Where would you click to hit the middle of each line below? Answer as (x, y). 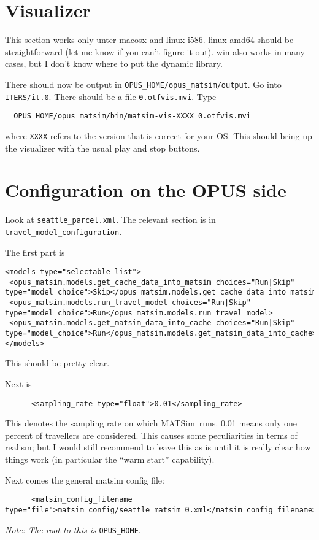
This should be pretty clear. (57, 363)
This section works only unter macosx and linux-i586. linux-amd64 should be (149, 40)
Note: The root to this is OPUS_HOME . (73, 529)
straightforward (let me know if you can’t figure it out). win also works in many (155, 51)
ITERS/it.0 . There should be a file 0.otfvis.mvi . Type (111, 96)
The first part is (35, 252)
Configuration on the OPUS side (146, 190)
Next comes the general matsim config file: (85, 480)
